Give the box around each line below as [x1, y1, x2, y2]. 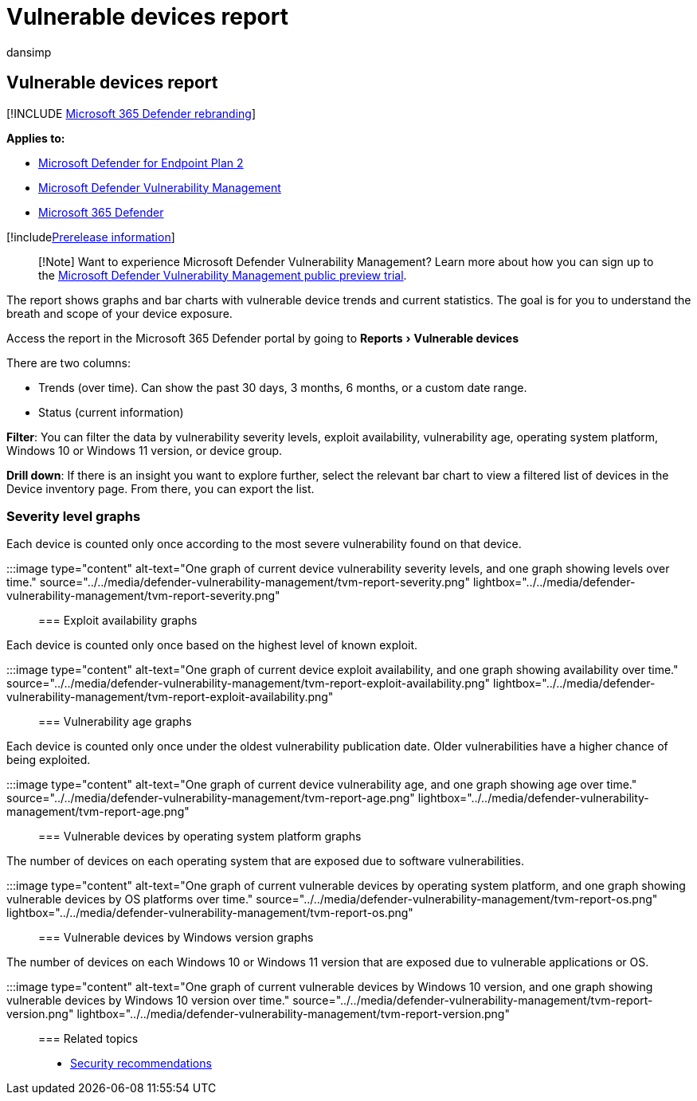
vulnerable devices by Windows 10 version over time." [6, 993, 290, 1008]
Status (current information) [38, 405, 184, 419]
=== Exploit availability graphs [38, 613, 198, 628]
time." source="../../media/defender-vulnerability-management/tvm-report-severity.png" [6, 575, 470, 590]
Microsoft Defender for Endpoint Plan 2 [38, 155, 244, 170]
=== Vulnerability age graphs [38, 715, 192, 729]
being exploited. [6, 753, 91, 767]
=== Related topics [38, 1032, 139, 1046]
